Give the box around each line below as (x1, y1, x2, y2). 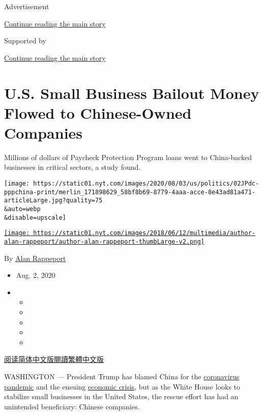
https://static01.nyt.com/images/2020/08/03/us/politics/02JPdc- (33, 180, 259, 188)
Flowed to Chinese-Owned (4, 102, 192, 123)
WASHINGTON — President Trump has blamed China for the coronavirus (4, 371, 240, 381)
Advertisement (4, 1, 49, 11)
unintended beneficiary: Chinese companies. (4, 401, 140, 411)
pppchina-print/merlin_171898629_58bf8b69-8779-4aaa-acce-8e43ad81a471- (4, 188, 255, 196)
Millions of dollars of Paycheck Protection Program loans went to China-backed (4, 151, 252, 162)
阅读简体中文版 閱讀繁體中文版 (4, 354, 104, 365)
